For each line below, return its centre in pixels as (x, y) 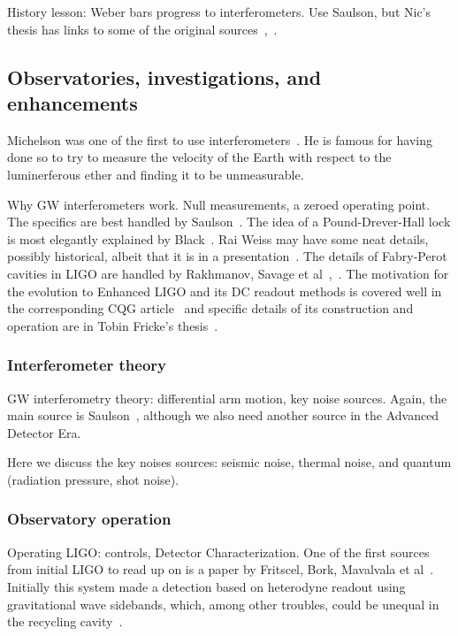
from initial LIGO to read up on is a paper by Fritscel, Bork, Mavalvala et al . (221, 569)
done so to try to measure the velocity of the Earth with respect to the (199, 157)
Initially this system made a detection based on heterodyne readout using (206, 586)
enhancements (73, 102)
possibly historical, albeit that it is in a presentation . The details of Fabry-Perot (227, 256)
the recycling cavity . (65, 621)
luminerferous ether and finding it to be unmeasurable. (156, 174)
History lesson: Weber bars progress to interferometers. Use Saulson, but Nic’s (219, 11)
